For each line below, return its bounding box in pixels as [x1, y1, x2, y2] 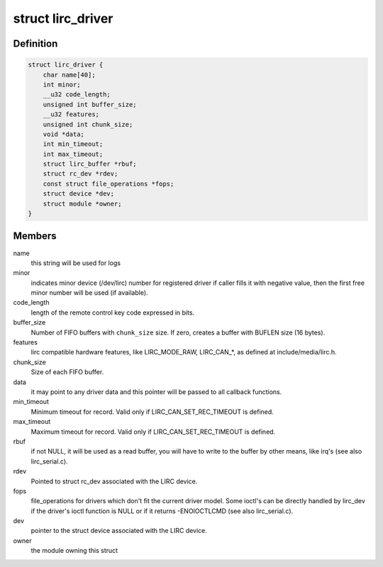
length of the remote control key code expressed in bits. [30, 308, 195, 317]
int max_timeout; [43, 150, 104, 158]
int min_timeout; [43, 140, 104, 148]
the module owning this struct [30, 546, 118, 555]
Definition [13, 38, 58, 50]
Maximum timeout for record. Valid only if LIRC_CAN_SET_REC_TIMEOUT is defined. [30, 427, 276, 436]
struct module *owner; [43, 199, 122, 208]
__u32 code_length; [43, 91, 111, 99]
